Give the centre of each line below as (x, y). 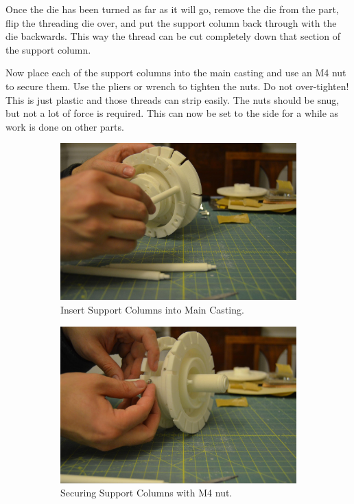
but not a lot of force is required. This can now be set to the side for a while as (172, 113)
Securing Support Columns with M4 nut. (146, 493)
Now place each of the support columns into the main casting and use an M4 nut (176, 73)
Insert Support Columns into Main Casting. (152, 309)
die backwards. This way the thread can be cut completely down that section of (173, 36)
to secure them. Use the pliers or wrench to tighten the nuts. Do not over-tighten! (177, 86)
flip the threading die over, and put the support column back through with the (171, 22)
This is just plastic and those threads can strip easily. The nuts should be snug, (173, 99)
